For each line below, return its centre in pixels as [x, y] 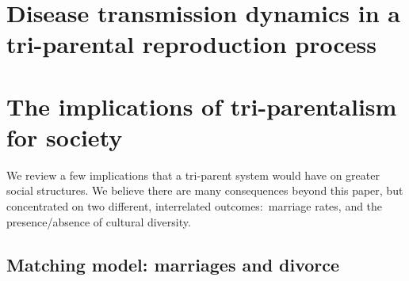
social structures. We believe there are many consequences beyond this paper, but [205, 190]
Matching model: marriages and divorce [173, 264]
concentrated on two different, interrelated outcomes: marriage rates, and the [195, 206]
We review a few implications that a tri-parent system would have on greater [193, 175]
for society [65, 137]
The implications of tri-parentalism [202, 106]
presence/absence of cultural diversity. [99, 221]
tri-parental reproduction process [191, 44]
